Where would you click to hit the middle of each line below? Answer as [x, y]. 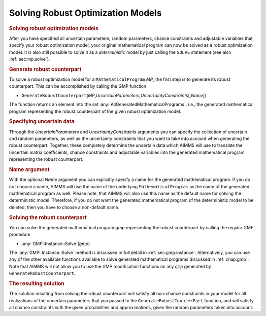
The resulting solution [37, 283]
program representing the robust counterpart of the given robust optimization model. [95, 111]
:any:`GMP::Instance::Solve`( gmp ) [56, 244]
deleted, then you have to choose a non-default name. [64, 207]
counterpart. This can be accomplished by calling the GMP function [78, 86]
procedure [20, 235]
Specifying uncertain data [42, 122]
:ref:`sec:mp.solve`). [30, 59]
